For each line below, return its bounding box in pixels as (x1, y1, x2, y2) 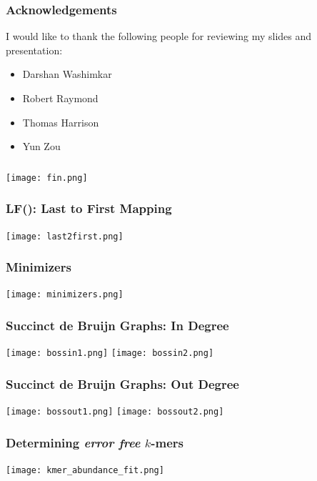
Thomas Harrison (22, 114, 99, 129)
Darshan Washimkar (22, 66, 112, 81)
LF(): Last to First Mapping (6, 199, 172, 217)
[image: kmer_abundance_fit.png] (6, 465, 164, 476)
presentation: (6, 42, 63, 57)
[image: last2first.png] (6, 231, 124, 242)
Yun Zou (22, 139, 61, 154)
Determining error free (6, 433, 141, 451)
